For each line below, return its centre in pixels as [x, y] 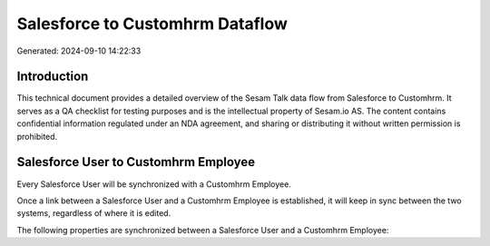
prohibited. [37, 136]
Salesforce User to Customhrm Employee [136, 162]
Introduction [53, 77]
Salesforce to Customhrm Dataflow [152, 24]
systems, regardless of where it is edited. [94, 213]
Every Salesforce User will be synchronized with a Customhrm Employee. [154, 184]
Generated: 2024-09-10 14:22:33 [79, 51]
